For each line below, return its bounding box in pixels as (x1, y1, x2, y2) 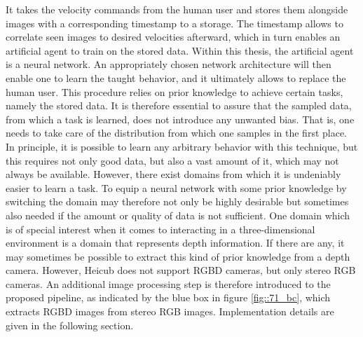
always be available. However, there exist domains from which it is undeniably (6, 167, 341, 181)
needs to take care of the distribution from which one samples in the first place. (6, 125, 348, 140)
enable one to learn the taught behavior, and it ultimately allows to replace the (6, 70, 346, 85)
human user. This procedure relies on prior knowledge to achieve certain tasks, (6, 84, 343, 99)
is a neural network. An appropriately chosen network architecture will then (6, 57, 331, 71)
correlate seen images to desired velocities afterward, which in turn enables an (6, 29, 341, 44)
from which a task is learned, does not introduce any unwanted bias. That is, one (6, 111, 355, 126)
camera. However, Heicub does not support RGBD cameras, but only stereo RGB (6, 263, 356, 277)
